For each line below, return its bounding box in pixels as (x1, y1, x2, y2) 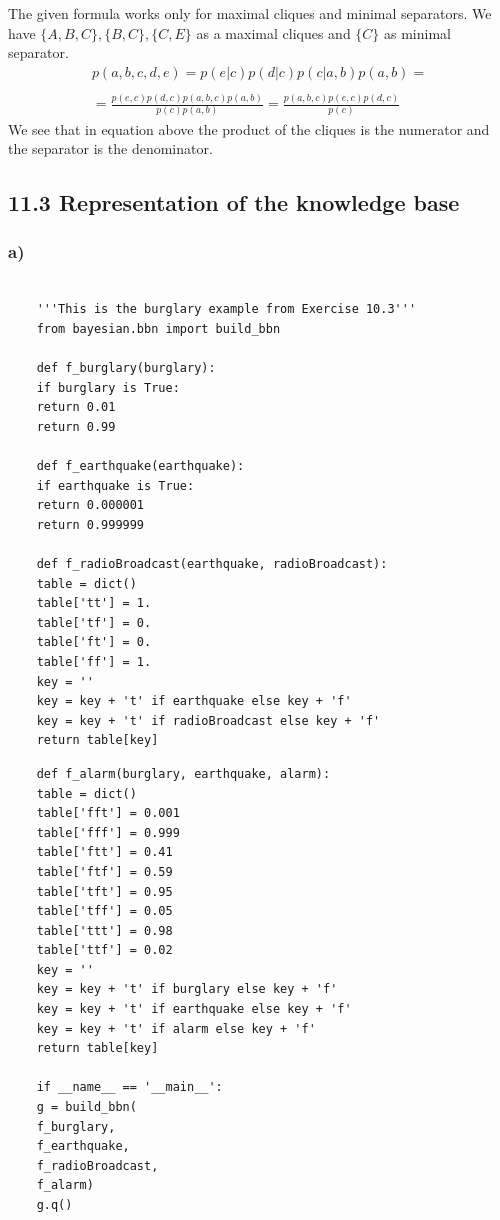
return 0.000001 (36, 498, 145, 513)
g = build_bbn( (36, 1100, 137, 1115)
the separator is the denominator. (8, 138, 213, 159)
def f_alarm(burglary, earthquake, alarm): (36, 766, 331, 781)
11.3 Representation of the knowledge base (8, 187, 460, 218)
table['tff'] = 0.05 (36, 904, 173, 919)
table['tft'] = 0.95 (36, 884, 173, 899)
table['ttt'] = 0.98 (36, 923, 173, 938)
